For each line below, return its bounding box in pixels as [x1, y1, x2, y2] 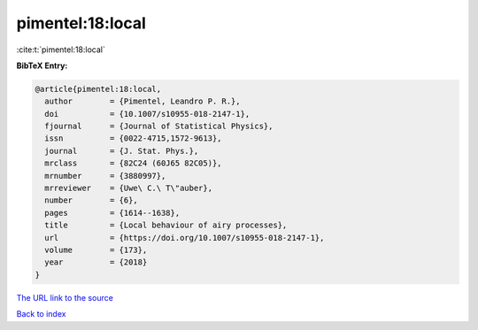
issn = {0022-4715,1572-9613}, [44, 134, 222, 143]
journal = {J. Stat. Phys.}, [44, 146, 199, 156]
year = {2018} [44, 257, 148, 267]
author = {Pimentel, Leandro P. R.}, [44, 96, 241, 106]
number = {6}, [44, 196, 139, 205]
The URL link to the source [16, 292, 114, 303]
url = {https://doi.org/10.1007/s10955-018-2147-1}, [44, 233, 325, 242]
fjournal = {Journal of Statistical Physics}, [44, 121, 274, 132]
